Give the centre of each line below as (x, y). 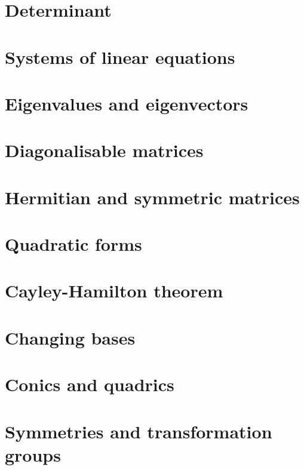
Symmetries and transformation (139, 431)
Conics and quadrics (90, 384)
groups (33, 454)
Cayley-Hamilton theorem (114, 291)
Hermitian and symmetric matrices (152, 197)
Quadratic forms (73, 244)
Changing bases (70, 337)
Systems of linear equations (120, 56)
